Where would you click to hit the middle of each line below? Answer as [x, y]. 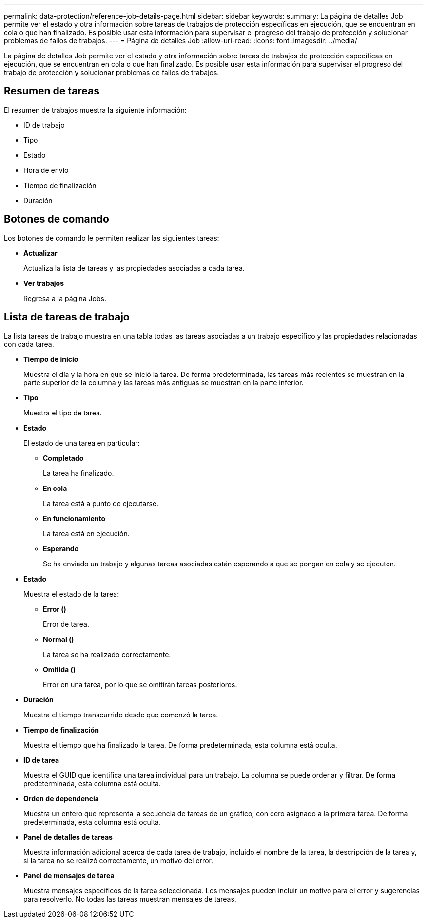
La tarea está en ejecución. [86, 533]
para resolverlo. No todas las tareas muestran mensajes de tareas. [130, 899]
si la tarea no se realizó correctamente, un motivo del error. [118, 860]
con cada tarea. [29, 344]
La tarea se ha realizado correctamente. [107, 654]
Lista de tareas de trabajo [67, 317]
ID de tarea [41, 760]
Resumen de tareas [52, 91]
